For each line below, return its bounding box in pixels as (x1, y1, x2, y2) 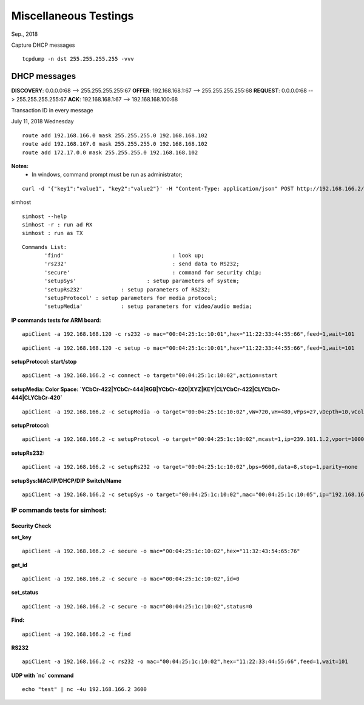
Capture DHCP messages (11, 41, 75, 49)
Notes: (11, 162, 29, 169)
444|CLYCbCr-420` (11, 394, 63, 401)
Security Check (11, 522, 52, 530)
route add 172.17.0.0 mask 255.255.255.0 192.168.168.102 (22, 149, 198, 156)
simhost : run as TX (22, 230, 83, 237)
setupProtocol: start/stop (11, 358, 77, 365)
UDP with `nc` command (11, 672, 74, 679)
